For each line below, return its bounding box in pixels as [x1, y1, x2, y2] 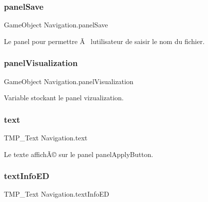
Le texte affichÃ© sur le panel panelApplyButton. [4, 149, 153, 159]
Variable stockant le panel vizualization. [4, 92, 124, 103]
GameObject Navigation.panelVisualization [4, 76, 134, 86]
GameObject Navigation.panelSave [4, 20, 108, 30]
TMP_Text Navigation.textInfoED [4, 189, 109, 199]
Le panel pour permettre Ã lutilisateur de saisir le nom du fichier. [4, 36, 205, 46]
